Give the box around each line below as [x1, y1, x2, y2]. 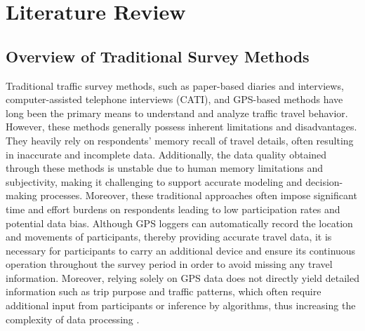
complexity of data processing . [6, 311, 140, 326]
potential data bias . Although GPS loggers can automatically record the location [6, 215, 353, 230]
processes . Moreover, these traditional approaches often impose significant [40, 188, 357, 203]
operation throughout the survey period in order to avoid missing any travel [6, 257, 333, 271]
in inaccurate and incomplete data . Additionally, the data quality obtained [6, 147, 327, 161]
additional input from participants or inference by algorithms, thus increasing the [6, 298, 356, 313]
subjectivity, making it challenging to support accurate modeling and [6, 174, 303, 189]
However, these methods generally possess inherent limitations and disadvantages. [6, 119, 357, 134]
